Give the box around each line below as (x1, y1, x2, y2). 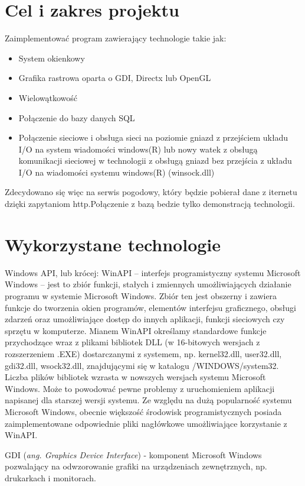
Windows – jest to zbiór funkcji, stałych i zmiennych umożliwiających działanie (5, 278, 291, 290)
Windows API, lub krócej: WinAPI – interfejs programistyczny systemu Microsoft (5, 266, 301, 278)
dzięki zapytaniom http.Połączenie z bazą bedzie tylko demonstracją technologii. (5, 197, 295, 210)
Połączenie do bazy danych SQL (18, 111, 135, 124)
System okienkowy (18, 51, 85, 64)
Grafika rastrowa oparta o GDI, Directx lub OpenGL (18, 72, 211, 84)
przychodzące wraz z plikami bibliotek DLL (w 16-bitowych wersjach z (5, 336, 260, 348)
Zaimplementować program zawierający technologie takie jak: (5, 32, 227, 44)
